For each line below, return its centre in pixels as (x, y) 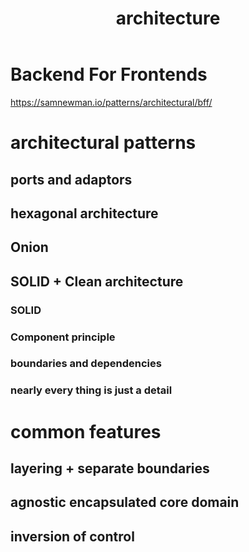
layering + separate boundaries (110, 468)
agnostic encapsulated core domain (125, 502)
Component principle (63, 337)
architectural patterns (103, 143)
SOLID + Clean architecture (97, 281)
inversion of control (72, 536)
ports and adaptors (71, 179)
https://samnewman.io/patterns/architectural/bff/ (111, 102)
